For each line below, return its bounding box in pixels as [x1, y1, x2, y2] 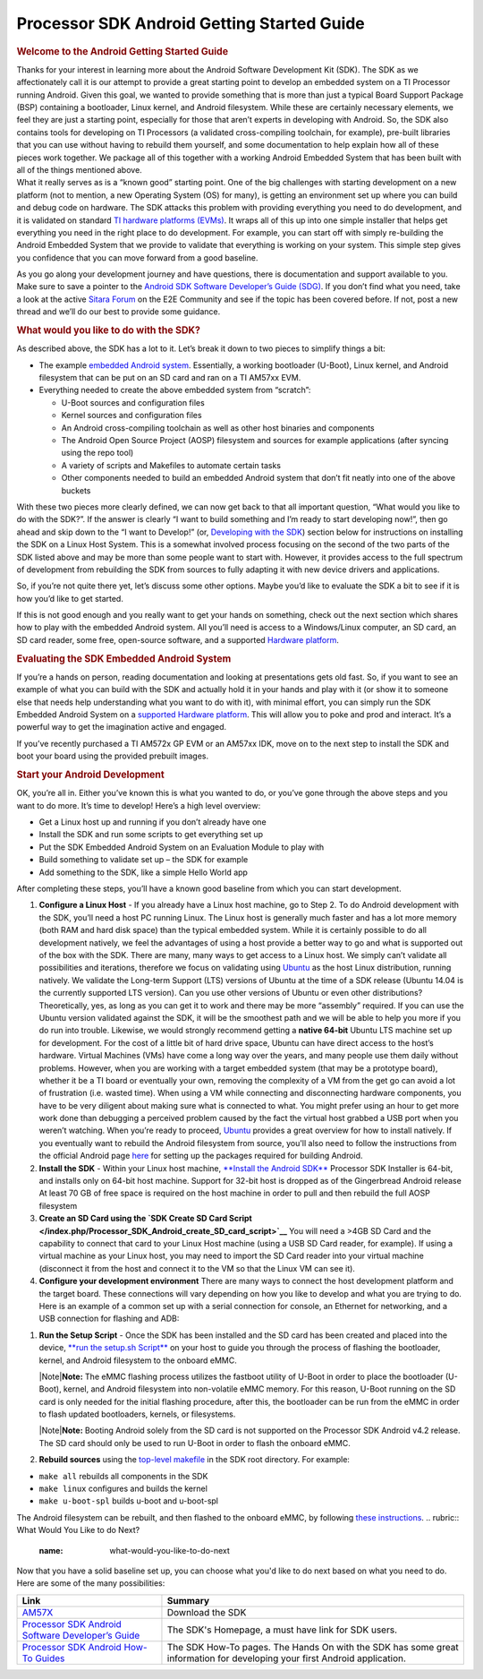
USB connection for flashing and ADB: [38, 1313, 180, 1324]
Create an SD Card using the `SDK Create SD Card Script [38, 1213, 252, 1224]
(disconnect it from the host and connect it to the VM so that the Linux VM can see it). [38, 1263, 355, 1273]
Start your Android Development [16, 768, 165, 781]
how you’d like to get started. [16, 593, 124, 604]
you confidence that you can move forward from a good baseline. [16, 252, 258, 263]
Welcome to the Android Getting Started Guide [16, 45, 228, 57]
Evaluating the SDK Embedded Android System [16, 652, 232, 664]
